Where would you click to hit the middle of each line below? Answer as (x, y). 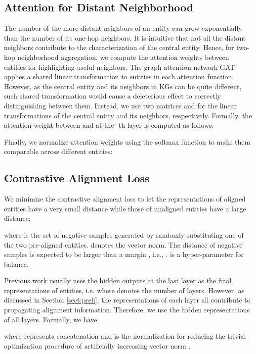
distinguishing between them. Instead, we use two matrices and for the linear (121, 105)
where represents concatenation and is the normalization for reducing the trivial (125, 336)
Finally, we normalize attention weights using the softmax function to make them (127, 141)
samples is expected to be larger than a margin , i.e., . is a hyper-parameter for (124, 254)
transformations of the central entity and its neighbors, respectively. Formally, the (128, 115)
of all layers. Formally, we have (51, 319)
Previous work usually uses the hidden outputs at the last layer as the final (118, 280)
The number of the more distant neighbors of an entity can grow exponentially (123, 28)
